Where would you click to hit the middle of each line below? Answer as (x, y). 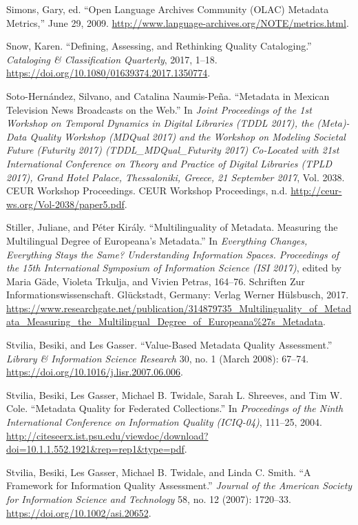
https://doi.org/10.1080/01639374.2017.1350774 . (108, 73)
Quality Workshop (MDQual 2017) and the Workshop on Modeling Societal (188, 136)
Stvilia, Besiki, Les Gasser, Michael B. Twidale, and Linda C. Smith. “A (159, 472)
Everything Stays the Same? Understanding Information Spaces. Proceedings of (173, 254)
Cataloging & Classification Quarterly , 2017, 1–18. (112, 59)
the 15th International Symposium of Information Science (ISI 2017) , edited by (174, 268)
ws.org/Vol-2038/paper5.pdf (65, 204)
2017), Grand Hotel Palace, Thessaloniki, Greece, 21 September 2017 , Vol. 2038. (176, 177)
